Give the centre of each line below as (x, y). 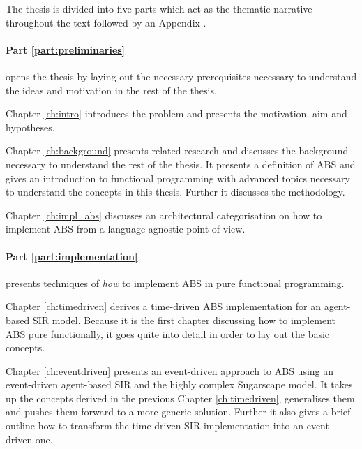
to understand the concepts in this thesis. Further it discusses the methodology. (175, 192)
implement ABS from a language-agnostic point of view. (126, 229)
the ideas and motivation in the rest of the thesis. (111, 90)
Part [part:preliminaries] (66, 49)
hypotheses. (30, 127)
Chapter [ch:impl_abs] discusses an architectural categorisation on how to (164, 215)
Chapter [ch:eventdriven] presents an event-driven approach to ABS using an (170, 370)
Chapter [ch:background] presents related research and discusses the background (177, 150)
